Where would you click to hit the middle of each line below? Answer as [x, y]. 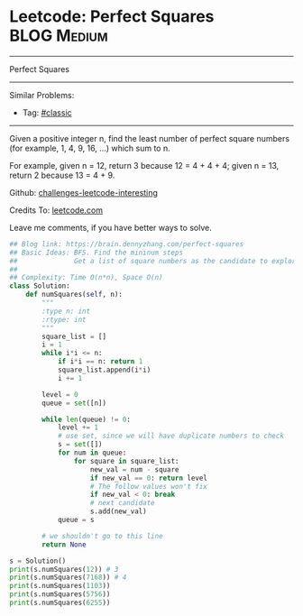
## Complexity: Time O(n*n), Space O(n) [87, 278]
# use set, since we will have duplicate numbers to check [170, 436]
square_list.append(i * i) [104, 370]
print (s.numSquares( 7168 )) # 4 [68, 578]
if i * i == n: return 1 [100, 362]
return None [64, 544]
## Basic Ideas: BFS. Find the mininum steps [96, 253]
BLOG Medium [59, 36]
